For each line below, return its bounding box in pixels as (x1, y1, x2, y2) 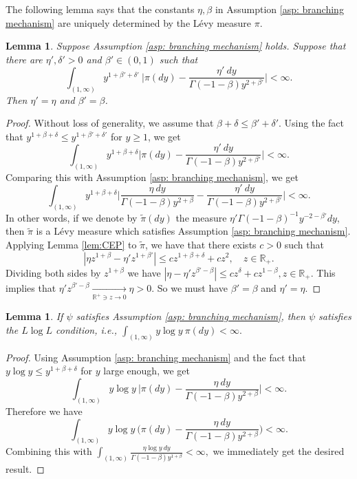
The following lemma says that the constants (6, 2, 195, 16)
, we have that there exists (145, 237, 257, 251)
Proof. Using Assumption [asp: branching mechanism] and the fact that (6, 350, 306, 364)
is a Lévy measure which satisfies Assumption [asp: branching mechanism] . (36, 224, 351, 238)
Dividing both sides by (6, 265, 101, 279)
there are (6, 52, 43, 66)
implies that (6, 280, 56, 295)
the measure (175, 210, 227, 224)
